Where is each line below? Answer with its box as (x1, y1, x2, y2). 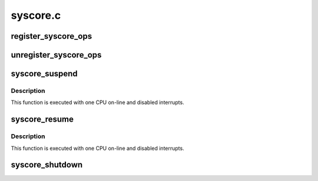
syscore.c (11, 9, 61, 22)
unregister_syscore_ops (11, 50, 102, 60)
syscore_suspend (11, 69, 78, 79)
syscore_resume (11, 115, 74, 125)
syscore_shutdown (11, 160, 83, 170)
